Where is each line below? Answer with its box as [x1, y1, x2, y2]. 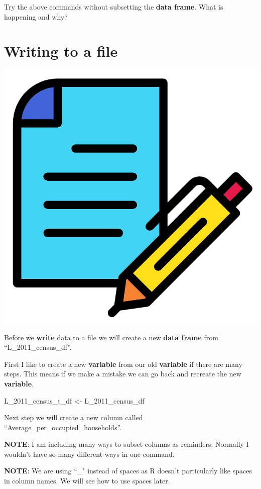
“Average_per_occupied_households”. [4, 422, 121, 432]
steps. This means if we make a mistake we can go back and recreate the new [4, 368, 241, 379]
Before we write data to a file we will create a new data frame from [4, 332, 218, 342]
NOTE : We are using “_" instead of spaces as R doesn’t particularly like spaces [4, 465, 252, 476]
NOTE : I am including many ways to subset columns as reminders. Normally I [4, 439, 249, 449]
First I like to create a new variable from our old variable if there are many [4, 358, 242, 369]
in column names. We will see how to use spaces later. [4, 475, 170, 486]
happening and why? [4, 11, 68, 22]
